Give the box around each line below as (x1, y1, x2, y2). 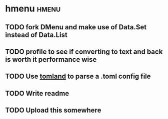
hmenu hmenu (5, 3, 61, 14)
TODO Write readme (5, 89, 69, 98)
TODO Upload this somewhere (5, 106, 101, 115)
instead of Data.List (5, 30, 67, 39)
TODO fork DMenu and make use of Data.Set (5, 23, 146, 31)
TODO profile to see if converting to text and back (5, 47, 163, 56)
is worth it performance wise (5, 55, 97, 64)
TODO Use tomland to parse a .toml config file (5, 72, 151, 81)
